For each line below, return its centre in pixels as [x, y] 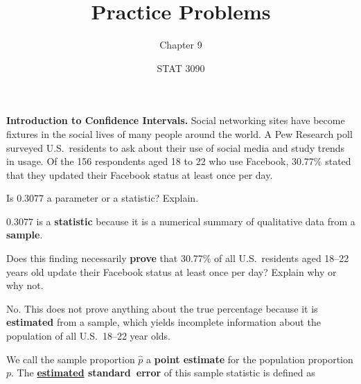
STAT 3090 [181, 68]
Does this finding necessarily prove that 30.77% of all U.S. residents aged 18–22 [178, 258]
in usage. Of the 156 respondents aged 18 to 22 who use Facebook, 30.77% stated [179, 161]
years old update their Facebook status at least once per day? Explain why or [171, 271]
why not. [25, 285]
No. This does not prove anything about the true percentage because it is [162, 308]
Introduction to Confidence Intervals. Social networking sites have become [176, 120]
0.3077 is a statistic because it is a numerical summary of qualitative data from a [181, 221]
